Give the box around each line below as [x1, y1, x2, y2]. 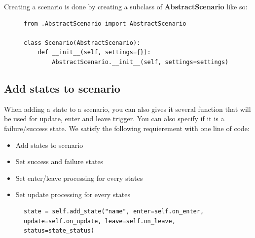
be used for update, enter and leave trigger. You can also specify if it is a [4, 113, 224, 124]
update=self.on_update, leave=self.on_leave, [24, 217, 176, 225]
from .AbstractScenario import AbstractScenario [24, 20, 186, 27]
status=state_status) [24, 227, 95, 235]
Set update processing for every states [15, 189, 130, 200]
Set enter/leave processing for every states [15, 172, 143, 183]
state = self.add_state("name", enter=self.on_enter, [24, 207, 204, 215]
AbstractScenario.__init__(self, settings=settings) [52, 58, 229, 66]
